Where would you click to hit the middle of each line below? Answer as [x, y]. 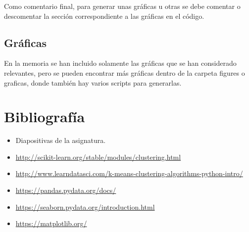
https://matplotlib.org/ [51, 223]
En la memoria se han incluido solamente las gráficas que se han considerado [120, 63]
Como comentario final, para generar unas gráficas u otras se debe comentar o [122, 6]
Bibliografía [45, 116]
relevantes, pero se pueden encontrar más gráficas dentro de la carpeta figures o [124, 72]
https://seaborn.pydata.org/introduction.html [85, 207]
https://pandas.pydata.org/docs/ [66, 190]
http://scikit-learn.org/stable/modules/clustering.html [98, 157]
